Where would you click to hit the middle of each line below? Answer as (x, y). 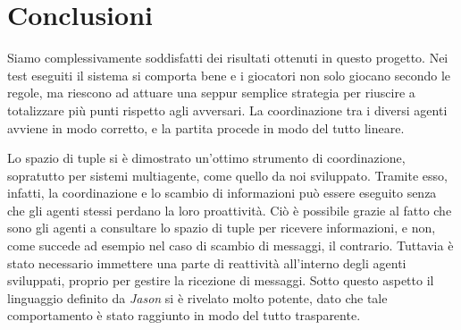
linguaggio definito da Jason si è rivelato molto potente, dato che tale (197, 297)
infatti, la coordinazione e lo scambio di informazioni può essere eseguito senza (222, 193)
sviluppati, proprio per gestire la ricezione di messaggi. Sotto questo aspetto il (221, 280)
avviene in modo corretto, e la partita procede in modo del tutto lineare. (206, 127)
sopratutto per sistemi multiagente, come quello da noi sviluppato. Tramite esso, (227, 175)
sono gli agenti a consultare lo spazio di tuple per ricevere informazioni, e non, (222, 228)
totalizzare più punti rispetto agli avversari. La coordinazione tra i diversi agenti (227, 110)
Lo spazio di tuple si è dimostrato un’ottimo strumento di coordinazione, (206, 158)
